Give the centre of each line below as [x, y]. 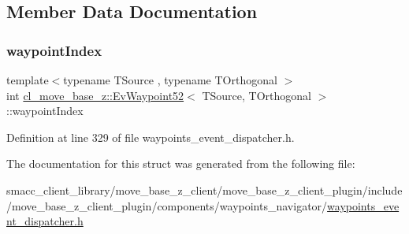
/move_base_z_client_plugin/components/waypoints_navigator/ [167, 205]
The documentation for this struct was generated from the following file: [181, 163]
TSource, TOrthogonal [257, 95]
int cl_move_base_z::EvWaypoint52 [95, 95]
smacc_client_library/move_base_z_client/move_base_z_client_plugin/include [204, 189]
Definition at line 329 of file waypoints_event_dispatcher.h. [151, 137]
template [28, 80]
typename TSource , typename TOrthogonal [170, 80]
